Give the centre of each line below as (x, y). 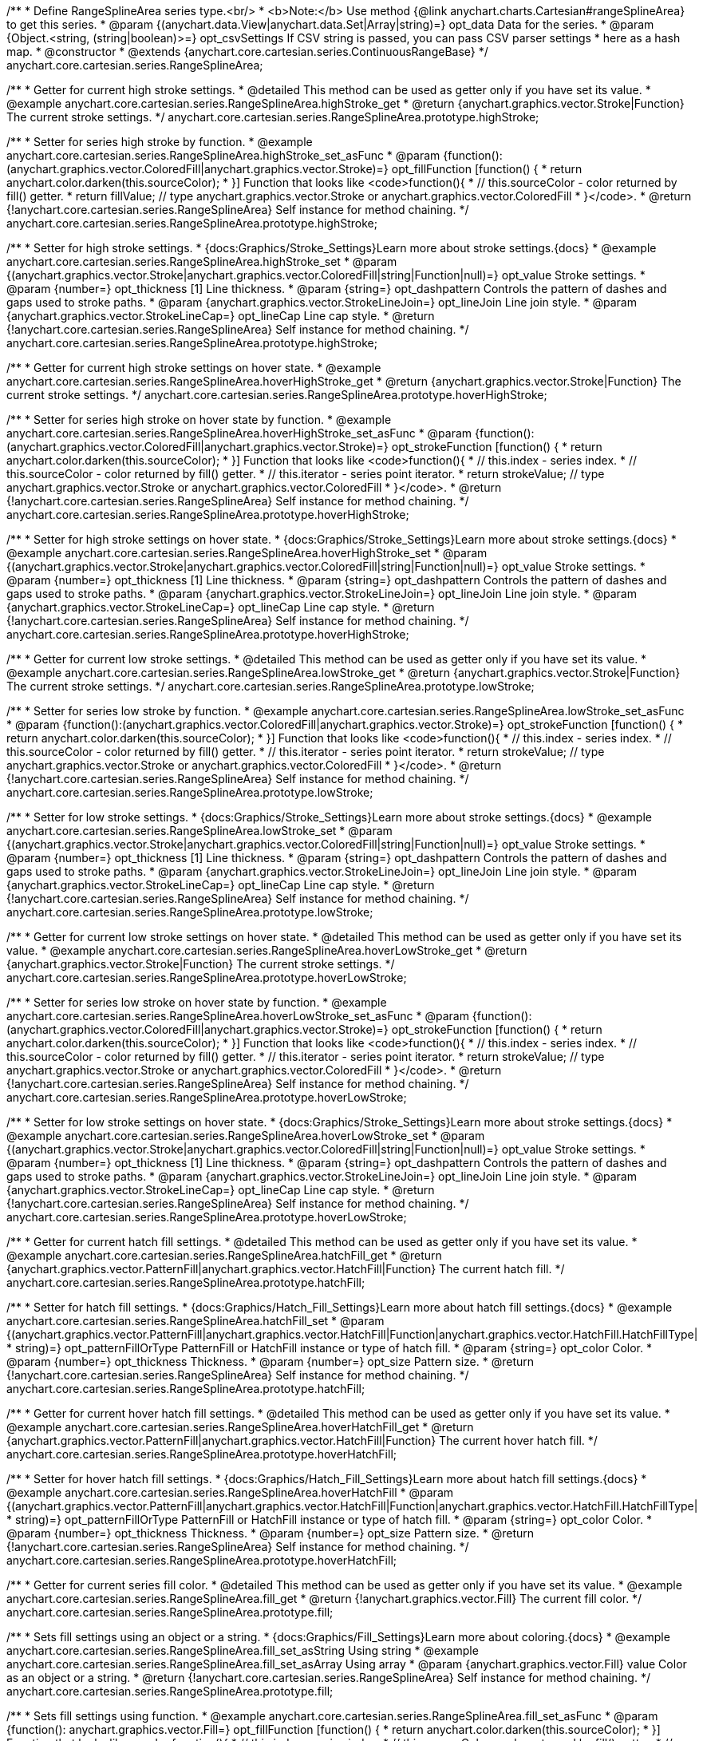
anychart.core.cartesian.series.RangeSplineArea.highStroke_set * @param (202, 261)
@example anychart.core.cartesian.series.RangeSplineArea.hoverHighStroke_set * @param (247, 553)
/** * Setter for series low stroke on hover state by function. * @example (197, 1002)
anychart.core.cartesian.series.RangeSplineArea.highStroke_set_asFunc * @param (223, 155)
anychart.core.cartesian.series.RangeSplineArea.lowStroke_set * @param (199, 831)
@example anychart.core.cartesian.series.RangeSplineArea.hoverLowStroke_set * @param (246, 1136)
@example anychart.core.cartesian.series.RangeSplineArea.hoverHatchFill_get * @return (240, 1427)
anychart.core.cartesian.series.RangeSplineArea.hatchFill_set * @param (195, 1321)
